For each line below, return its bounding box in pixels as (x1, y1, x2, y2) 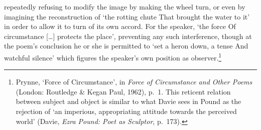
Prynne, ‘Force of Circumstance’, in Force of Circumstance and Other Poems (16, 76, 252, 87)
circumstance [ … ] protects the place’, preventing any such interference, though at (4, 30, 252, 41)
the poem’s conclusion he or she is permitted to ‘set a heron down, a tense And (4, 40, 248, 51)
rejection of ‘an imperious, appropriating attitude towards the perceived (16, 106, 237, 116)
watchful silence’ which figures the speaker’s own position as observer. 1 (4, 50, 222, 62)
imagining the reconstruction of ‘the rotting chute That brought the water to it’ (4, 11, 250, 21)
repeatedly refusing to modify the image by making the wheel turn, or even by (4, 1, 245, 11)
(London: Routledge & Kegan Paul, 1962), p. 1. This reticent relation (16, 86, 231, 96)
